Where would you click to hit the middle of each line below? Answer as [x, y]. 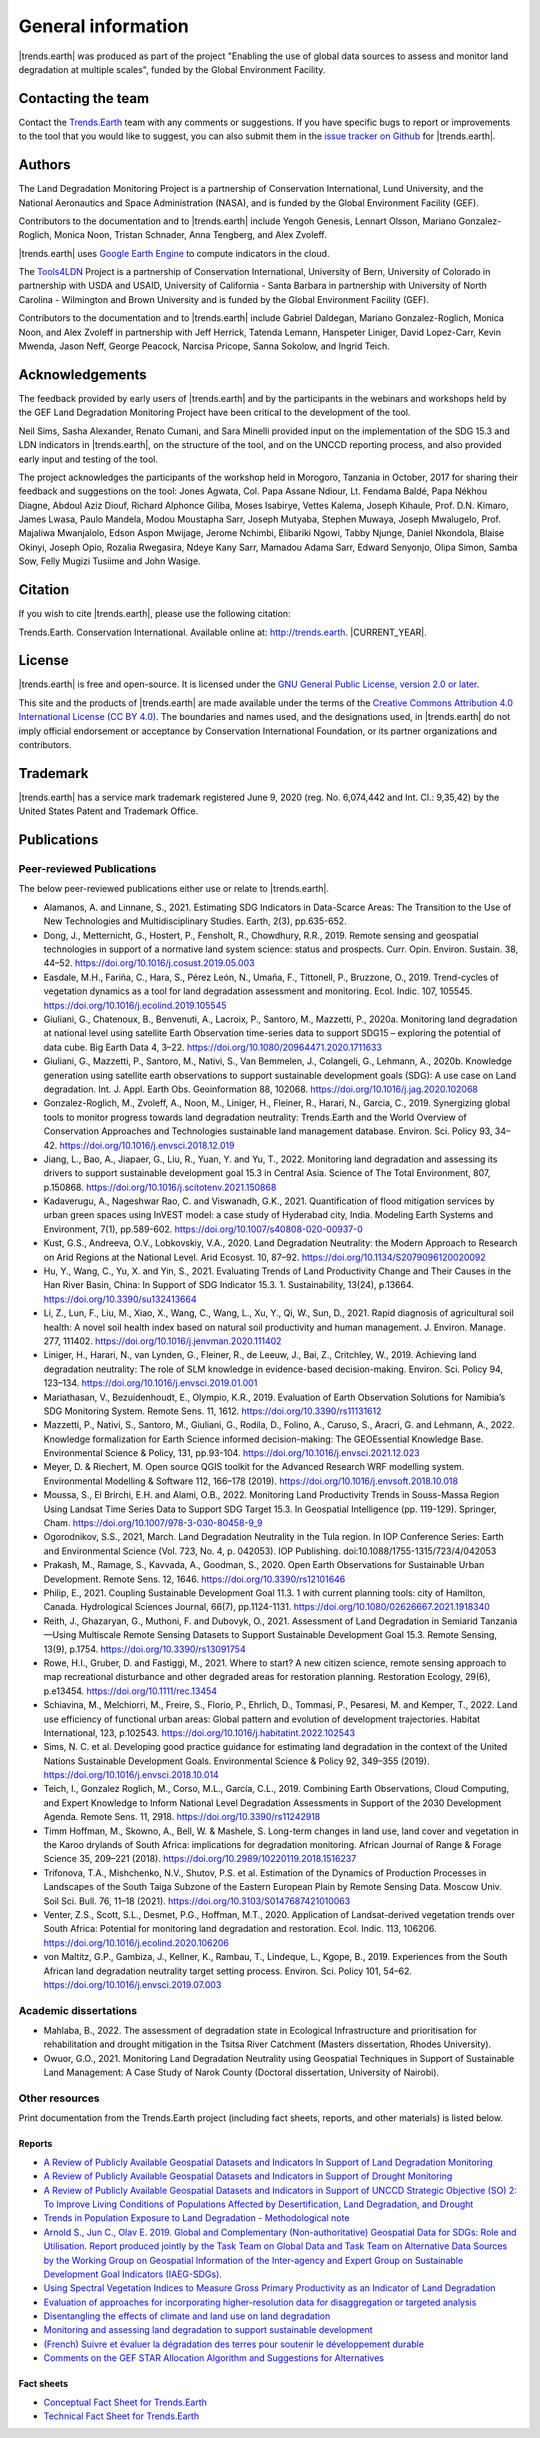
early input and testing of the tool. [88, 459]
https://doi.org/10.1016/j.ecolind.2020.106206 [136, 1942]
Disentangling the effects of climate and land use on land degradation [187, 2316]
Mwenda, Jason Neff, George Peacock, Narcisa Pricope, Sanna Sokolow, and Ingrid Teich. [204, 346]
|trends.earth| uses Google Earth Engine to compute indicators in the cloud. [174, 253]
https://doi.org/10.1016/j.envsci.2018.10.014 [131, 1775]
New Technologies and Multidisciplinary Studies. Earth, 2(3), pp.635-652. [195, 921]
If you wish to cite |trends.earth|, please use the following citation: [154, 614]
